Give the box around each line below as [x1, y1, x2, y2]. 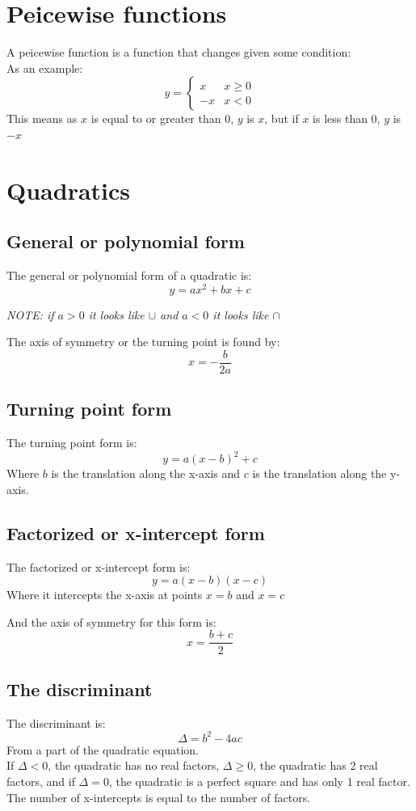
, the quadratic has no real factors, [48, 757, 220, 774]
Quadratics [6, 173, 131, 206]
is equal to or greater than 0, [90, 110, 234, 127]
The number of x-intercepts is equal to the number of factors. [6, 788, 311, 805]
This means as [6, 110, 78, 127]
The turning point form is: [6, 434, 137, 451]
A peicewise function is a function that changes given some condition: [6, 44, 351, 61]
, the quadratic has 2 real [253, 757, 378, 774]
